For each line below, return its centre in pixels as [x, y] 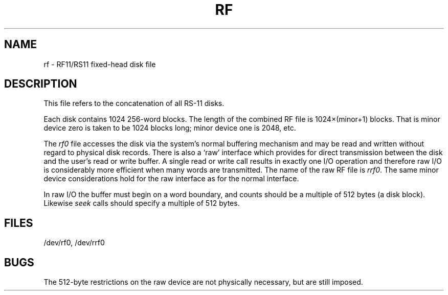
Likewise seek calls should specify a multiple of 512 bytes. [142, 203]
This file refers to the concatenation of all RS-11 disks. [134, 103]
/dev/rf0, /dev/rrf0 [74, 243]
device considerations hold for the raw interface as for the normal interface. [171, 179]
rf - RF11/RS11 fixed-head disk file [100, 64]
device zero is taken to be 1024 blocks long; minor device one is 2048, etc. [170, 128]
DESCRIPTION [41, 84]
